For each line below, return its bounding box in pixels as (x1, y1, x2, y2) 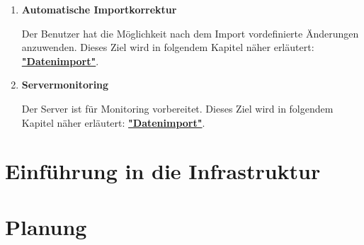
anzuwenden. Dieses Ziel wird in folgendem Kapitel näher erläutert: (21, 40, 314, 55)
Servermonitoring (21, 77, 109, 92)
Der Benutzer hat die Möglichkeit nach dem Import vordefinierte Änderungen (21, 25, 359, 40)
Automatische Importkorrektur (21, 2, 177, 16)
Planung (5, 212, 87, 241)
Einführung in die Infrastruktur (5, 156, 321, 186)
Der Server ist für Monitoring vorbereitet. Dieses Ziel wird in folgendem (21, 101, 334, 115)
